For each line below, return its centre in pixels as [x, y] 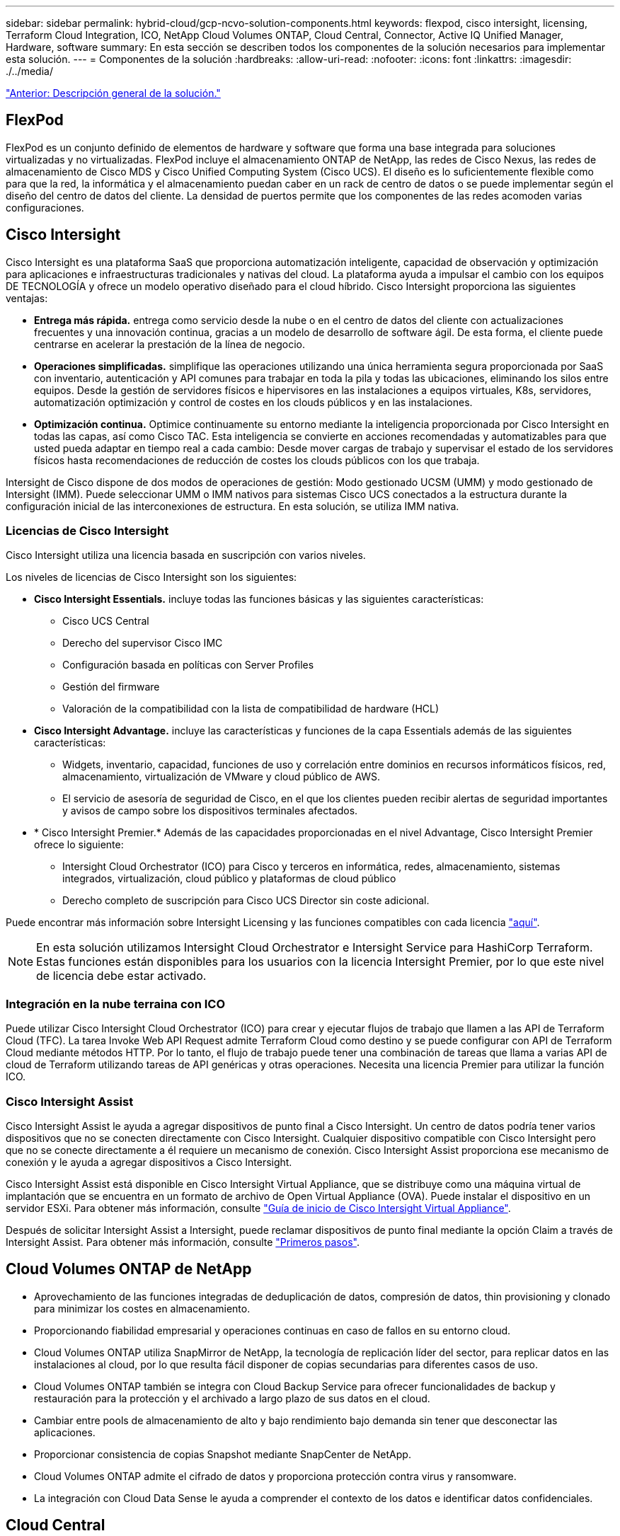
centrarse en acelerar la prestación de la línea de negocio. [170, 344]
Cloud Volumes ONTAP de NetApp [129, 1269]
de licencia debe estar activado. [121, 976]
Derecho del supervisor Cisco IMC [143, 643]
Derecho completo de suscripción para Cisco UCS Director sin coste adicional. [246, 901]
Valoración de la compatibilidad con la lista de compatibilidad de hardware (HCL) [251, 709]
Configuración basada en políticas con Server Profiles [188, 665]
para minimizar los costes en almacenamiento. [142, 1308]
